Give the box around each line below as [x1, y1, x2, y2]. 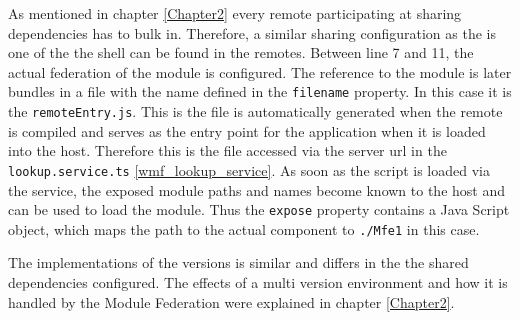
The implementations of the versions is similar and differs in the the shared [8, 252, 469, 273]
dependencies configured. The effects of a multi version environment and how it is [8, 272, 508, 293]
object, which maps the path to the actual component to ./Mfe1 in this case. [8, 218, 480, 239]
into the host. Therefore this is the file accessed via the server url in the [8, 140, 447, 161]
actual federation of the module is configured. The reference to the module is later [8, 61, 512, 82]
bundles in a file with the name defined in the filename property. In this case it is [8, 81, 512, 102]
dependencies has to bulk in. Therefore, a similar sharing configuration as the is [8, 22, 496, 43]
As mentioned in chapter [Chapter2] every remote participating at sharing [8, 3, 462, 23]
